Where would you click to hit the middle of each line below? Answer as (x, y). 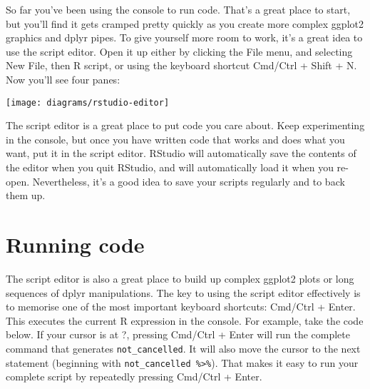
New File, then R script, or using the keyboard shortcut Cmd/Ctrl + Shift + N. (181, 65)
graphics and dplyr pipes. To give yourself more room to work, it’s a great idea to (184, 37)
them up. (26, 195)
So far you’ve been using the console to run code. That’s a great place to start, (178, 9)
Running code (75, 244)
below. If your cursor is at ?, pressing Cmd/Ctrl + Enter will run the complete (178, 334)
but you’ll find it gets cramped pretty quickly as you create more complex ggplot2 (185, 23)
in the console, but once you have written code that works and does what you (175, 139)
